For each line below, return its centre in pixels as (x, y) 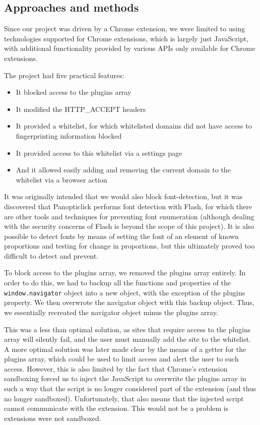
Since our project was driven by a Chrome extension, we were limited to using (124, 28)
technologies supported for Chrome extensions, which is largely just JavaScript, (126, 38)
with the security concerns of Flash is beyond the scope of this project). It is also (129, 226)
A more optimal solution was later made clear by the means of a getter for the (125, 349)
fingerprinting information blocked (69, 135)
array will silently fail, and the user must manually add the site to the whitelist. (127, 339)
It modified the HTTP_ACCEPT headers (81, 109)
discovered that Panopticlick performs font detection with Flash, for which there (128, 206)
